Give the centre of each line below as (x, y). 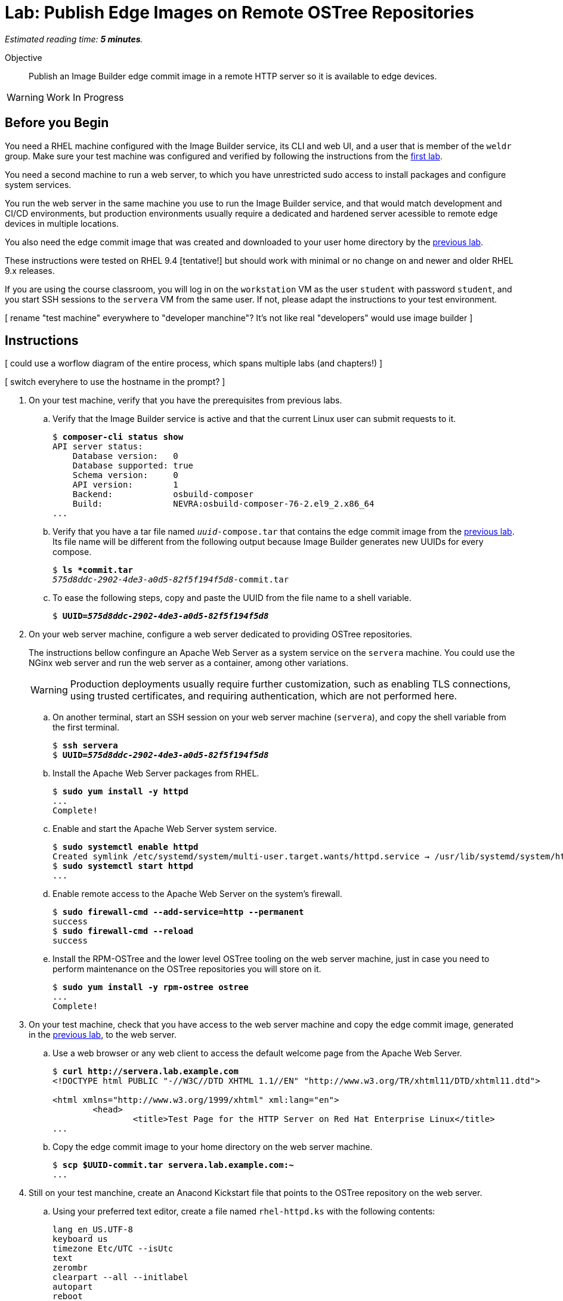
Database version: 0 (125, 456)
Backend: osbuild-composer (163, 494)
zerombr (70, 1268)
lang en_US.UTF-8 (93, 1230)
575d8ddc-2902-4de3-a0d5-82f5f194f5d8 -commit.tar (171, 580)
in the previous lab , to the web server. (103, 1035)
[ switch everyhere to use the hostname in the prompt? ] (115, 382)
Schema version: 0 (125, 475)
